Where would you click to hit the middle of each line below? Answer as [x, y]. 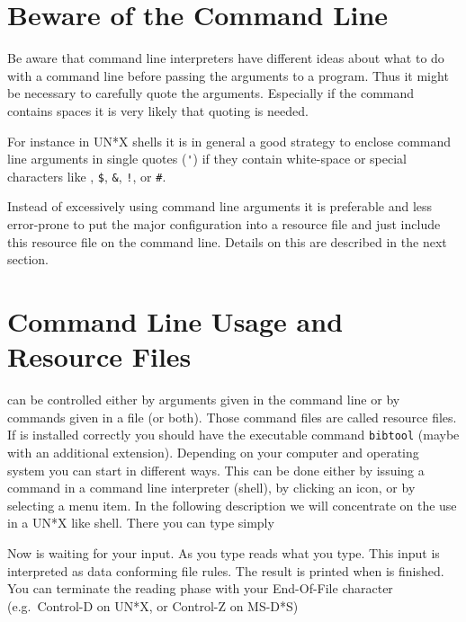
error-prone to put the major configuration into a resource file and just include [224, 224]
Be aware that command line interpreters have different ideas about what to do [226, 58]
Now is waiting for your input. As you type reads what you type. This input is [224, 552]
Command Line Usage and [175, 320]
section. [28, 259]
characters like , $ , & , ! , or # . [87, 176]
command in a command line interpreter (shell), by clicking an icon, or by [211, 488]
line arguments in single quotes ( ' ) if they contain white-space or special [207, 159]
